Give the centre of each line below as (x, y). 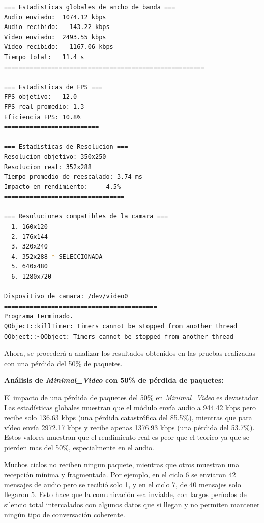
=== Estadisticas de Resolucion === (66, 147)
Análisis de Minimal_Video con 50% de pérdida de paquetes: (114, 380)
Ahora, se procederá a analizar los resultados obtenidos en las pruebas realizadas (130, 353)
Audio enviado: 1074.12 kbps (55, 17)
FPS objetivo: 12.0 (41, 97)
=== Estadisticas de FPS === (53, 87)
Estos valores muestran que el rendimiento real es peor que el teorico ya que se (127, 437)
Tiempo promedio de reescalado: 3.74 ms (74, 177)
